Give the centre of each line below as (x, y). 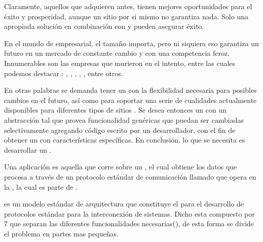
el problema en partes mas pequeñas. (61, 233)
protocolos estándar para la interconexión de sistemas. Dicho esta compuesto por (129, 213)
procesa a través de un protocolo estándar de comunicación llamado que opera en (130, 176)
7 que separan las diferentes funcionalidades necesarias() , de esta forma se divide (129, 223)
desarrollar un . (28, 149)
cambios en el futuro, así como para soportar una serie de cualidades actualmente (130, 100)
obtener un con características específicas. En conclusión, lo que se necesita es (125, 140)
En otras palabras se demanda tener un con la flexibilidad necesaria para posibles (130, 90)
